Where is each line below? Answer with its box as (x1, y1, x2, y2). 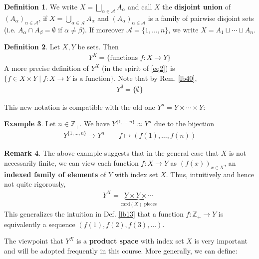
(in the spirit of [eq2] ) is (102, 63, 175, 73)
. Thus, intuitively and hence (166, 169, 255, 179)
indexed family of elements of (4, 169, 106, 179)
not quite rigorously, (4, 179, 66, 189)
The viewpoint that (4, 236, 63, 246)
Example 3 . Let (4, 118, 56, 129)
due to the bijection (154, 118, 215, 129)
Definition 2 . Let (4, 41, 60, 52)
